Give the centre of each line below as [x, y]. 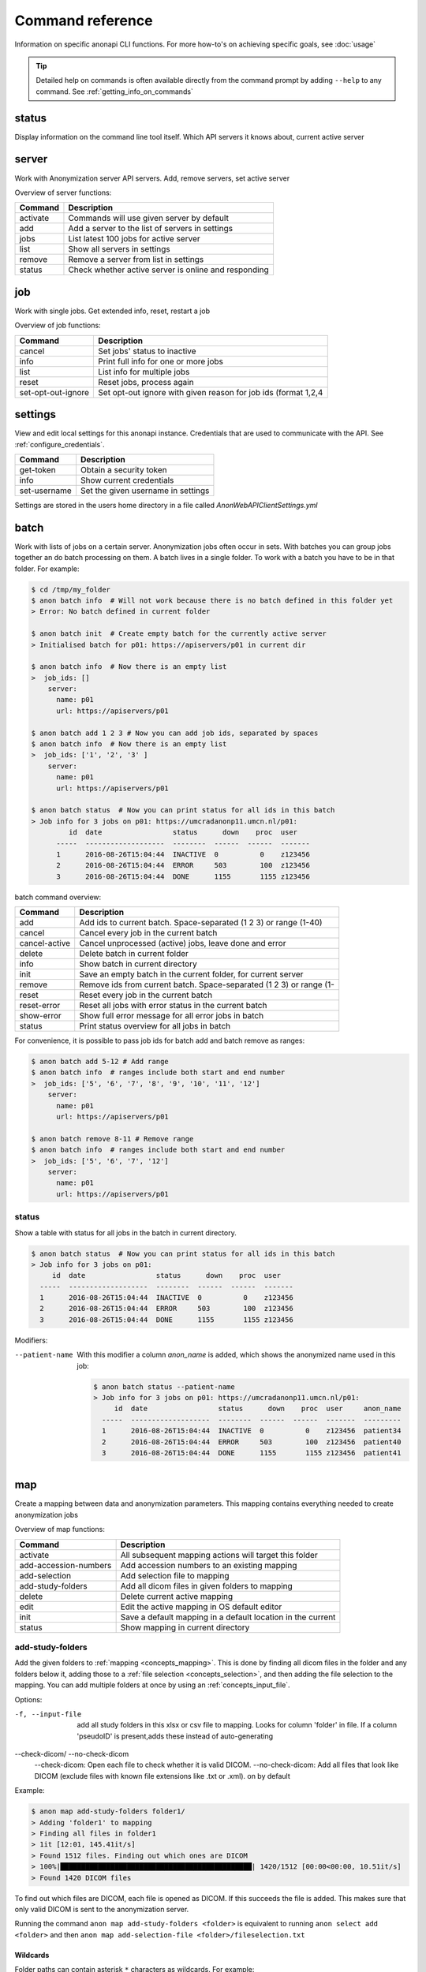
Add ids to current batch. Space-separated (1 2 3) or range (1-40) [201, 923]
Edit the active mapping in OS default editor [201, 1607]
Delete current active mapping [177, 1596]
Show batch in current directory [138, 964]
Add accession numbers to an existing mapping [209, 1565]
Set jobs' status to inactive [147, 351]
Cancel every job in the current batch [148, 933]
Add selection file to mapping [175, 1575]
